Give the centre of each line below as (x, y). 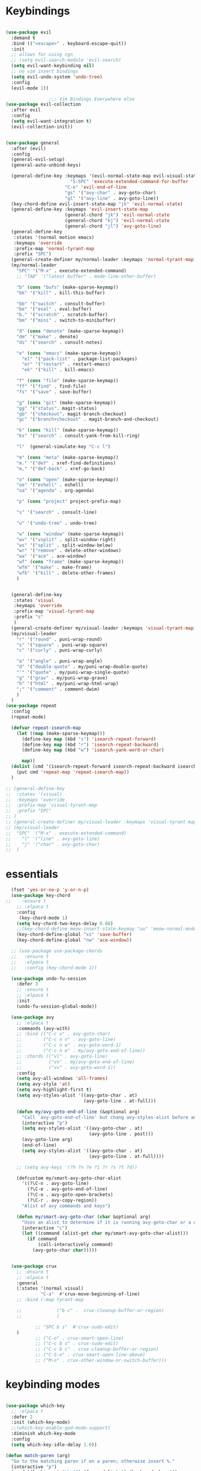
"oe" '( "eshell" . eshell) (50, 485)
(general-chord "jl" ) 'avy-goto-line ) (113, 226)
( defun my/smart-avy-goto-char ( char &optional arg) (84, 1217)
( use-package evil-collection (43, 104)
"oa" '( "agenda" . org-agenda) (55, 491)
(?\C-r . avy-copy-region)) (62, 1200)
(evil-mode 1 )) (30, 88)
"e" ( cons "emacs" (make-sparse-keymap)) (69, 353)
